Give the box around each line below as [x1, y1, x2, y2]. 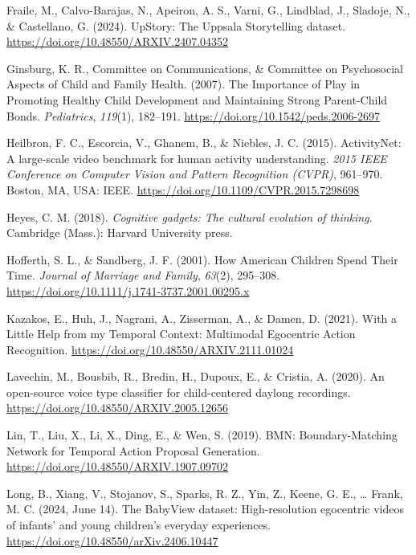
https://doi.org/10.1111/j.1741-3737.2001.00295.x [6, 282, 250, 299]
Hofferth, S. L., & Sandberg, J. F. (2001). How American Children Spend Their [6, 251, 398, 267]
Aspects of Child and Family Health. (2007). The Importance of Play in [6, 75, 361, 92]
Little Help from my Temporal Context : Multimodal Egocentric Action [6, 325, 356, 342]
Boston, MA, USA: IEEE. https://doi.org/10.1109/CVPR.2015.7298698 [6, 181, 360, 198]
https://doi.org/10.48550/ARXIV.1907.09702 [6, 458, 229, 475]
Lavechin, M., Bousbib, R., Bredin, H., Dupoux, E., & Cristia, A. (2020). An [6, 368, 385, 385]
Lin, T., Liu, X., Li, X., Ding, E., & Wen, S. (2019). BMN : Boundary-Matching [6, 426, 398, 443]
